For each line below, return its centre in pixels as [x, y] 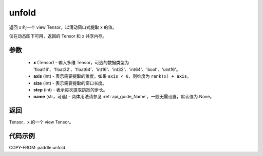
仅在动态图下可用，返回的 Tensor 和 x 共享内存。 [58, 36]
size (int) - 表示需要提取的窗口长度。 [70, 83]
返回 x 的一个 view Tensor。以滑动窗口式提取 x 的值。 [63, 27]
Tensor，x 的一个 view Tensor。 [41, 122]
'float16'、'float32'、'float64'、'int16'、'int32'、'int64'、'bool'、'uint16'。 [107, 69]
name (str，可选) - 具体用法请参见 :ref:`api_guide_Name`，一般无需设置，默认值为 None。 [124, 97]
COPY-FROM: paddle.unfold [37, 148]
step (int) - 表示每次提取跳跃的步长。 [70, 89]
